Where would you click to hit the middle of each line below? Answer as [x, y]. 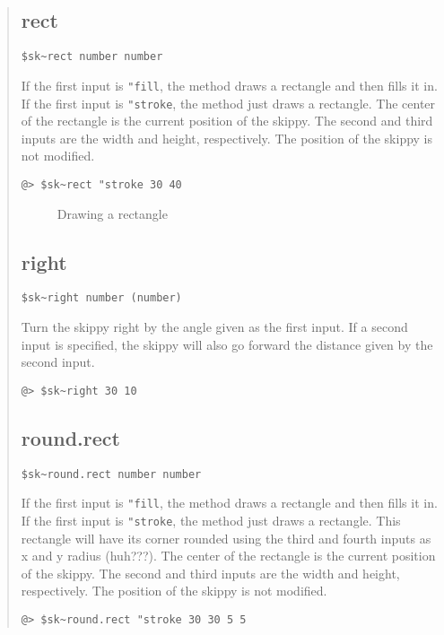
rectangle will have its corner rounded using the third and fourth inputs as [226, 538]
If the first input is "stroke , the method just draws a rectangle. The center [228, 103]
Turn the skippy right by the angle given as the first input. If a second [214, 327]
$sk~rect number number [92, 57]
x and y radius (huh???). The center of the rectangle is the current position [228, 556]
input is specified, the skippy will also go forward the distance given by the [227, 344]
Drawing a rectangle [112, 213]
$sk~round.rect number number [111, 474]
